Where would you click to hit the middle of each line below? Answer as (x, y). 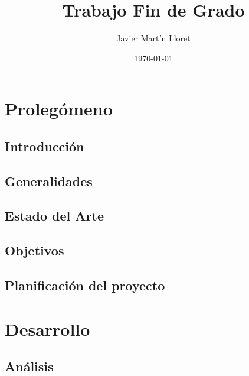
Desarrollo (47, 328)
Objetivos (35, 250)
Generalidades (49, 181)
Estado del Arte (54, 215)
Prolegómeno (59, 108)
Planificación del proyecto (85, 285)
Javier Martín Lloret (153, 38)
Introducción (45, 146)
